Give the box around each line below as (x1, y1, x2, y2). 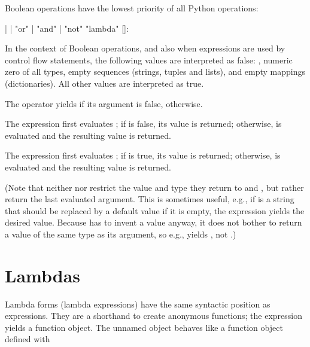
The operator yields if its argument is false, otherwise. (5, 97, 203, 109)
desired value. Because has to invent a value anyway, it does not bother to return (5, 216, 302, 229)
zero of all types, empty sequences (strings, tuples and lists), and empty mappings (5, 65, 306, 78)
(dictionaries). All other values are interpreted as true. (5, 77, 204, 89)
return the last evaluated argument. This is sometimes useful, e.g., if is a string (5, 193, 294, 205)
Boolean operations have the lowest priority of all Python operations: (5, 2, 259, 14)
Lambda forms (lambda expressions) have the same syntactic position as (5, 297, 271, 310)
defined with (5, 333, 50, 345)
